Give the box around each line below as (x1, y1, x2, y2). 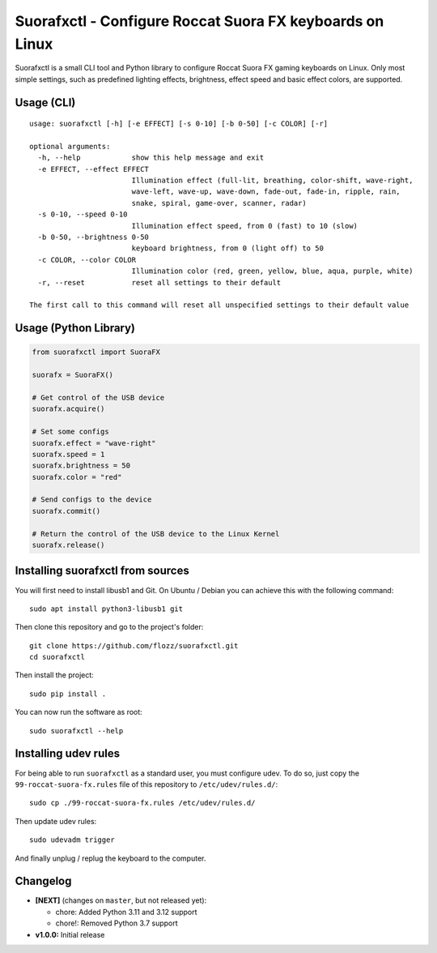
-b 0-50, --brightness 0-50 (37, 233, 150, 242)
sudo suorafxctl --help (29, 726, 124, 735)
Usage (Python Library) (15, 321, 136, 335)
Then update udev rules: (15, 816, 97, 826)
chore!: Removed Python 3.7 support (55, 918, 178, 928)
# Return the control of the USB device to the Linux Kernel (32, 529, 280, 538)
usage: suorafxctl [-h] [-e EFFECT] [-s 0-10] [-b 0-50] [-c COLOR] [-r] (29, 119, 329, 129)
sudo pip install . (29, 689, 107, 699)
